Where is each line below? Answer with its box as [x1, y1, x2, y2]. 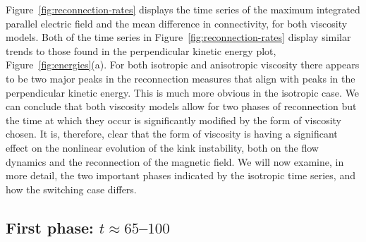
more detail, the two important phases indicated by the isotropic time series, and [6, 168, 355, 183]
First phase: [6, 216, 94, 238]
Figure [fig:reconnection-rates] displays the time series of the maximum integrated [6, 2, 360, 16]
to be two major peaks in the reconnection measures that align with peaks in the [6, 71, 355, 85]
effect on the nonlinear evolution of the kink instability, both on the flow [6, 140, 319, 155]
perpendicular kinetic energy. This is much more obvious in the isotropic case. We [6, 85, 360, 99]
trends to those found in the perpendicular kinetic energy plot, [6, 43, 276, 58]
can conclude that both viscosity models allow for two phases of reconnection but [6, 99, 357, 114]
